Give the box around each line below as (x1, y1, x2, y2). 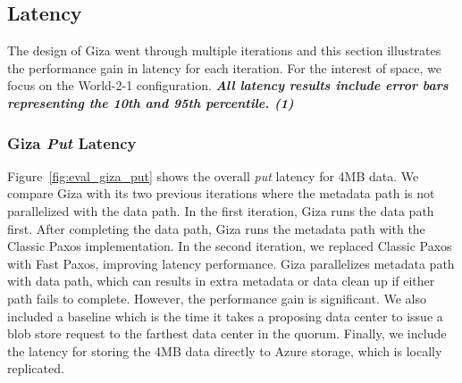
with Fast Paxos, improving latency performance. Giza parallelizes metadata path (7, 254, 455, 272)
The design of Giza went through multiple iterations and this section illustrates (7, 41, 441, 60)
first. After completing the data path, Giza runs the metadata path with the (7, 219, 425, 237)
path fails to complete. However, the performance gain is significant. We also (7, 288, 427, 307)
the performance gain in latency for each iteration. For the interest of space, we (7, 58, 441, 77)
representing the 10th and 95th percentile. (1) (7, 93, 294, 112)
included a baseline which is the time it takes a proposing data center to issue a (7, 306, 443, 325)
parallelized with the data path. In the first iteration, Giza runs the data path (7, 201, 434, 220)
